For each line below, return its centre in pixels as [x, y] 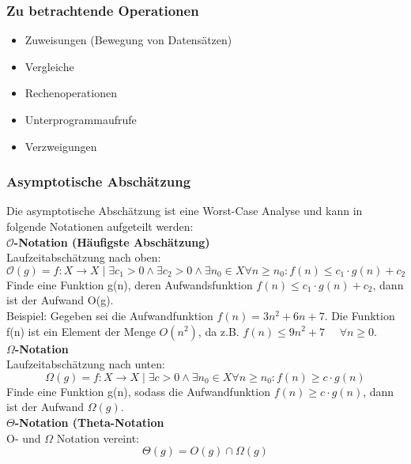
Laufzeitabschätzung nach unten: [86, 364]
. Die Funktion [360, 315]
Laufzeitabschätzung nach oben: [84, 257]
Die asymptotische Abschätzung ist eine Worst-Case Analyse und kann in [185, 211]
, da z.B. [219, 331]
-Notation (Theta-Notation [89, 422]
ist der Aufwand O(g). [60, 300]
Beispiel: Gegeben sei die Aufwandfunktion [110, 315]
